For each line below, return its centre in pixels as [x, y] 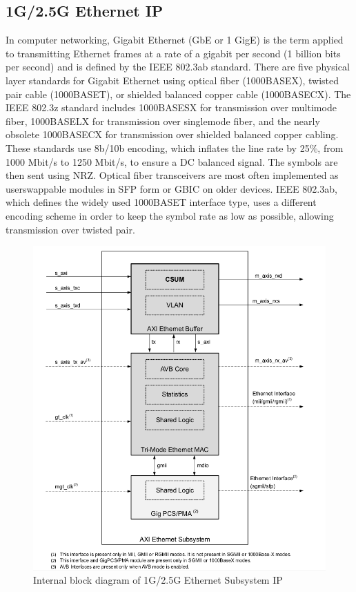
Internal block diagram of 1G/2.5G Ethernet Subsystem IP [158, 580]
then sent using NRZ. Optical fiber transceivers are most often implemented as [172, 175]
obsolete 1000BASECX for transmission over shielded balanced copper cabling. [172, 134]
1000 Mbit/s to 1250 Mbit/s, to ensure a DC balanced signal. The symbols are [172, 161]
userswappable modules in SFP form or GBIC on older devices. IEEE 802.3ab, [171, 188]
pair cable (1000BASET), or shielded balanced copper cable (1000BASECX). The [178, 94]
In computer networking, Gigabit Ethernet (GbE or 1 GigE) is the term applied [175, 40]
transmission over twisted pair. [70, 229]
